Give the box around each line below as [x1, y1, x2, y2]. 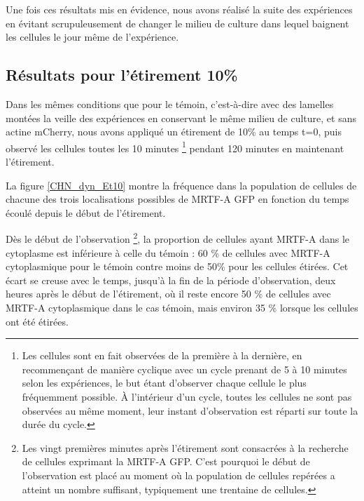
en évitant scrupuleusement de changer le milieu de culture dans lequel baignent [6, 15, 349, 30]
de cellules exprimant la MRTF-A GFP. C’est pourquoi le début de [22, 454, 310, 469]
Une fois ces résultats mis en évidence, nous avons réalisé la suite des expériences [6, 2, 353, 16]
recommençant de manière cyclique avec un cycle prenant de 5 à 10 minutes [22, 361, 347, 376]
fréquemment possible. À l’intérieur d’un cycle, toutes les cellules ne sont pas [22, 389, 352, 403]
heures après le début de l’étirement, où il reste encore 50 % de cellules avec [6, 286, 331, 301]
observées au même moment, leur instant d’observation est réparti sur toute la [22, 403, 358, 417]
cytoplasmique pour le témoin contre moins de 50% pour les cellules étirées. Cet [6, 259, 349, 274]
